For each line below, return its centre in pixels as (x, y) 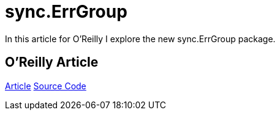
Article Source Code (46, 86)
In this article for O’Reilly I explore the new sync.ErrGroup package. (140, 39)
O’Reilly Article (52, 62)
